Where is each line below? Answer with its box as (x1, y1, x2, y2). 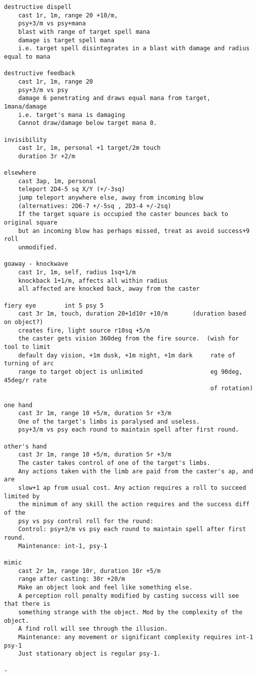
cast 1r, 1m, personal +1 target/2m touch (18, 144, 161, 152)
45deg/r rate (4, 376, 47, 384)
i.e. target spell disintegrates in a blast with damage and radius (18, 45, 250, 52)
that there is (4, 600, 51, 608)
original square (4, 219, 58, 226)
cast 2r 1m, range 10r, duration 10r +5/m (18, 567, 161, 574)
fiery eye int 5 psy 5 (4, 302, 104, 309)
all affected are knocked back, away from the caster (18, 285, 200, 293)
